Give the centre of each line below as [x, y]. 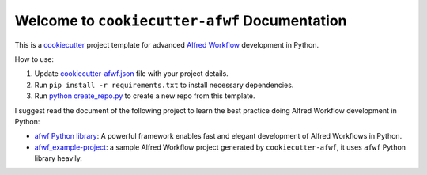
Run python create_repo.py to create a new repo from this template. [145, 96]
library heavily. [59, 158]
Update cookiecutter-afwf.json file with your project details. [131, 74]
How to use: [34, 59]
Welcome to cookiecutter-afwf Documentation [181, 21]
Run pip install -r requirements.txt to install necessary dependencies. [164, 85]
